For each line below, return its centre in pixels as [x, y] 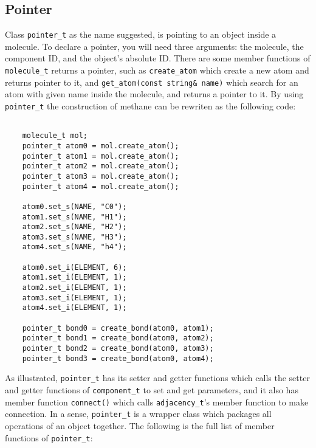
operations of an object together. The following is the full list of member [140, 425]
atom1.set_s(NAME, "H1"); [74, 217]
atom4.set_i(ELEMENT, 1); [74, 308]
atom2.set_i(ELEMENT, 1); [74, 288]
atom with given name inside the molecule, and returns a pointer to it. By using [154, 94]
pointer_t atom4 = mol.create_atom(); [101, 186]
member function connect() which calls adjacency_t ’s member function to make [157, 401]
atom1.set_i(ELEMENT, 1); [74, 277]
